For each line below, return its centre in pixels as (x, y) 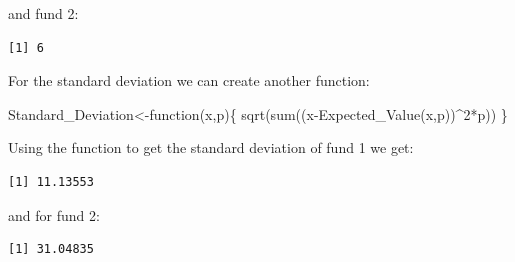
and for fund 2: (54, 214)
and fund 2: (43, 13)
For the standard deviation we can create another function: (189, 80)
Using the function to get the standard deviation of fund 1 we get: (211, 147)
